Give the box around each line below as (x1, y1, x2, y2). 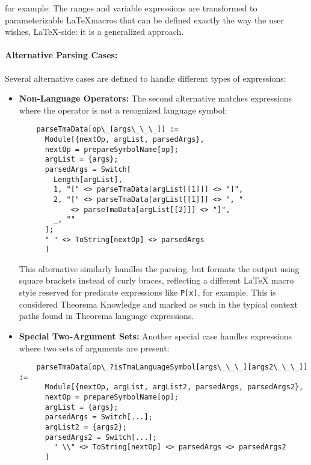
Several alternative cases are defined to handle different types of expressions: (5, 71, 286, 84)
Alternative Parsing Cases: (5, 49, 118, 61)
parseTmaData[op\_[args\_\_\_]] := (36, 125, 179, 134)
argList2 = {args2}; (45, 423, 127, 432)
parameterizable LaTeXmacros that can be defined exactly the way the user (5, 13, 285, 26)
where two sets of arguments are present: (19, 341, 170, 354)
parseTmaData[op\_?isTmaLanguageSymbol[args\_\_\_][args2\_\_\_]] (36, 363, 308, 372)
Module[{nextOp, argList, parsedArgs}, (45, 135, 205, 144)
